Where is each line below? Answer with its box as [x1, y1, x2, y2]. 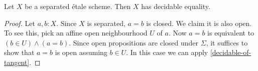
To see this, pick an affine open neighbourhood [4, 27, 148, 38]
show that [4, 47, 35, 57]
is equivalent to [207, 27, 254, 38]
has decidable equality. [141, 1, 210, 11]
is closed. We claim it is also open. [146, 17, 252, 28]
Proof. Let [4, 17, 35, 28]
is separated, [87, 17, 125, 28]
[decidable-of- [210, 47, 251, 57]
